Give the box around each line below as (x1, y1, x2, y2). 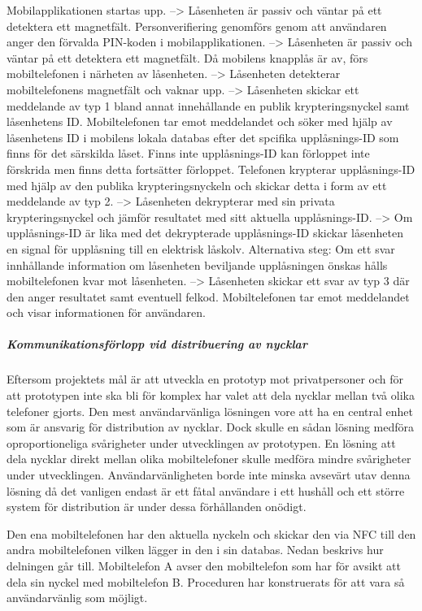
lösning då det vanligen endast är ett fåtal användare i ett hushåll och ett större (7, 482, 405, 499)
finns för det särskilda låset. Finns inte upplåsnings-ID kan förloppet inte (7, 145, 370, 162)
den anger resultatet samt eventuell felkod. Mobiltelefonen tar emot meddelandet (7, 288, 410, 305)
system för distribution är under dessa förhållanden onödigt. (7, 498, 307, 515)
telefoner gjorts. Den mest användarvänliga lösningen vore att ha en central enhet (7, 402, 413, 419)
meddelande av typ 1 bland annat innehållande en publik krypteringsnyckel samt (7, 97, 410, 114)
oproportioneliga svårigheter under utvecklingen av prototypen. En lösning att (7, 434, 396, 451)
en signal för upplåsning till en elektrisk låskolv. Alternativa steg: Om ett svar (7, 240, 395, 257)
